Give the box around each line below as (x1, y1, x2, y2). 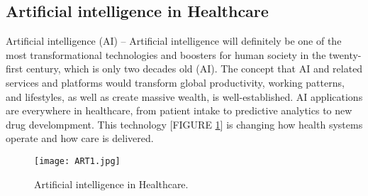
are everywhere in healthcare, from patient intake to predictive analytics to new (6, 103, 352, 118)
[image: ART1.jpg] (34, 156, 121, 166)
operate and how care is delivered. (6, 131, 154, 146)
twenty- (329, 47, 362, 62)
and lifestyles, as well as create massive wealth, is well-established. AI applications (6, 89, 363, 104)
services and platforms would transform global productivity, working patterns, (6, 75, 345, 89)
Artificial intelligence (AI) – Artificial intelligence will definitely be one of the (6, 33, 342, 48)
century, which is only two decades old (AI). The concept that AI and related (26, 61, 363, 76)
